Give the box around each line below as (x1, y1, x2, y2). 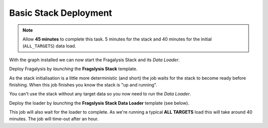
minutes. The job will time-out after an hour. (9, 116, 99, 122)
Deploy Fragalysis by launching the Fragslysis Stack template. (9, 66, 137, 72)
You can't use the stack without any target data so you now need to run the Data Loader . (9, 91, 191, 97)
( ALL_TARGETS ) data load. (22, 43, 76, 49)
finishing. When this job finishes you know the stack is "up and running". (9, 82, 157, 87)
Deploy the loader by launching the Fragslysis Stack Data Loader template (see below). (9, 100, 190, 106)
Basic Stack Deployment (9, 7, 113, 18)
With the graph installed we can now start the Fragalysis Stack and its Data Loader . (9, 57, 180, 63)
